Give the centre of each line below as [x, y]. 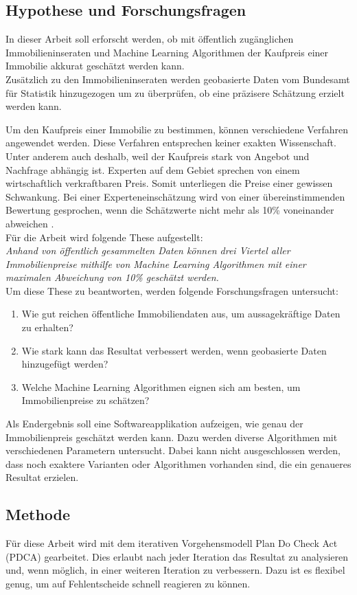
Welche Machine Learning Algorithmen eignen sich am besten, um [161, 386]
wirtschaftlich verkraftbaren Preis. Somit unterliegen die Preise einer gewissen [169, 183]
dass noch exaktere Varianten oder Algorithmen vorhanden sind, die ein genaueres [178, 463]
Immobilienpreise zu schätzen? [85, 400]
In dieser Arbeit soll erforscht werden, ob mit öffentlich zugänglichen [150, 39]
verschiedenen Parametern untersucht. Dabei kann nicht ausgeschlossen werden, [173, 450]
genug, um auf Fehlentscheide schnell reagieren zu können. [128, 583]
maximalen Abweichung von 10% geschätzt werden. [112, 277]
